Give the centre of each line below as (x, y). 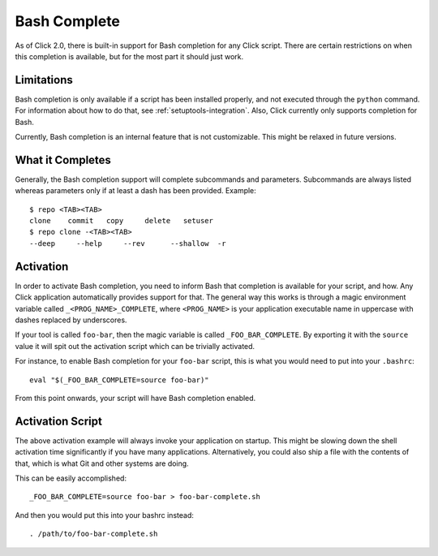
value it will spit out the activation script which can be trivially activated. (135, 346)
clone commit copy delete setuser (122, 221)
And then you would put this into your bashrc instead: (104, 515)
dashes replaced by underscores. (71, 320)
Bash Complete (68, 21)
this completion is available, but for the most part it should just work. (129, 56)
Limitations (44, 80)
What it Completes (63, 159)
